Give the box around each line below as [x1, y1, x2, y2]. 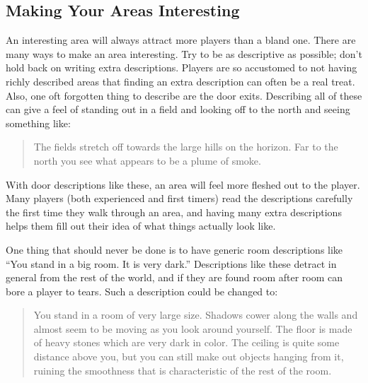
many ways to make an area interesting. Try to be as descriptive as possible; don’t [6, 46, 362, 61]
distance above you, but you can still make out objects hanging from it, [33, 349, 344, 364]
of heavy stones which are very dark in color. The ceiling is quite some [33, 335, 340, 350]
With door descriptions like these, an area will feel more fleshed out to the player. [6, 177, 360, 191]
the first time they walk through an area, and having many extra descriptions [6, 204, 342, 219]
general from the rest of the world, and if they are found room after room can [6, 270, 343, 285]
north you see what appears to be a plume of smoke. [33, 153, 261, 167]
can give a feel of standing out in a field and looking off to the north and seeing [6, 102, 350, 117]
